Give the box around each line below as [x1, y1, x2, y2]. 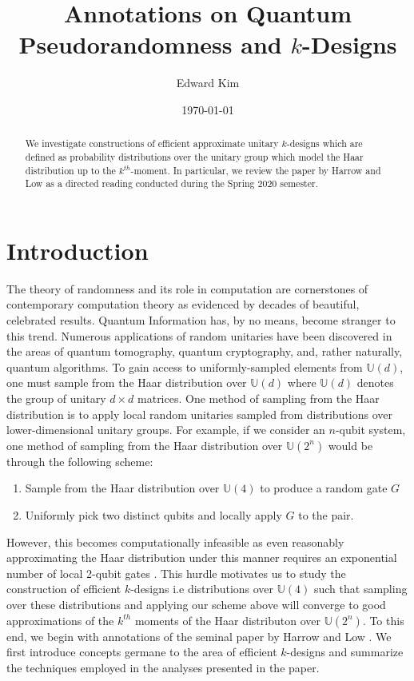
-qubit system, [335, 421, 406, 438]
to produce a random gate [260, 480, 388, 496]
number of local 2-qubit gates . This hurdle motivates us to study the [6, 564, 346, 581]
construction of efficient [6, 580, 121, 597]
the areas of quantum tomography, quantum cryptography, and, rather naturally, [6, 343, 403, 360]
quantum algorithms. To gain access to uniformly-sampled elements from [6, 358, 363, 375]
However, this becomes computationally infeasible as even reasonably [6, 533, 344, 550]
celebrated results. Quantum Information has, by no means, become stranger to [6, 312, 396, 329]
